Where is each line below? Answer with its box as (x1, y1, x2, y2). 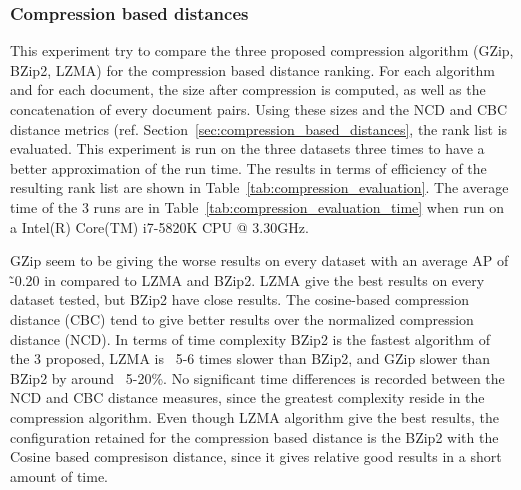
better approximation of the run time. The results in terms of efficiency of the (10, 157, 487, 178)
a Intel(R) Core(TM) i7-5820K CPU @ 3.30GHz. (10, 216, 309, 237)
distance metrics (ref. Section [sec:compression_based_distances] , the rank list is (10, 118, 508, 139)
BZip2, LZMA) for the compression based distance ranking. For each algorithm (10, 59, 495, 80)
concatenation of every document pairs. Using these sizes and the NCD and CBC (10, 99, 508, 119)
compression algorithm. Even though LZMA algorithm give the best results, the (10, 406, 499, 427)
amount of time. (10, 465, 108, 486)
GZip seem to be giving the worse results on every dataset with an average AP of (10, 250, 509, 271)
